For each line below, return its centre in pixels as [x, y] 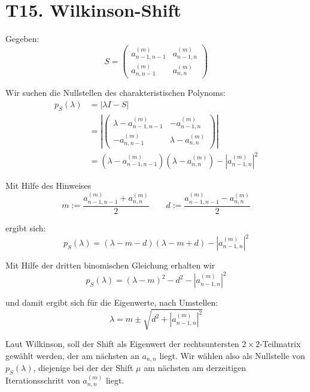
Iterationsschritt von [43, 380]
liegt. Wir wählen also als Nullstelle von [232, 355]
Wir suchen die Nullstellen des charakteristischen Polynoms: [116, 93]
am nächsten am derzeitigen [195, 368]
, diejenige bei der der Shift [83, 368]
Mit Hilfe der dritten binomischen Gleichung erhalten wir [110, 265]
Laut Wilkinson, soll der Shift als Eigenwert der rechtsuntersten [122, 344]
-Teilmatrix [280, 344]
